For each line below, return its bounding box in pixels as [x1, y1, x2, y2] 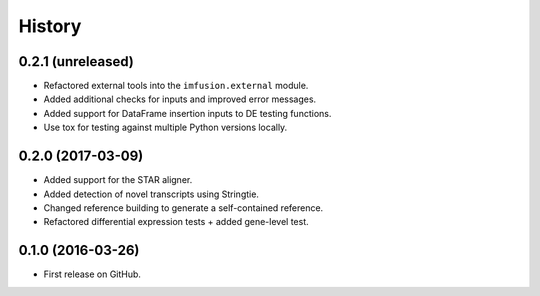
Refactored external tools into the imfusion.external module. [43, 80, 309, 92]
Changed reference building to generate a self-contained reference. [43, 201, 324, 214]
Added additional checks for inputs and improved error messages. [43, 93, 317, 105]
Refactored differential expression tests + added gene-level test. [43, 216, 309, 228]
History [18, 15, 82, 37]
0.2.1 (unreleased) [18, 53, 134, 70]
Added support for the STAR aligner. [43, 174, 193, 186]
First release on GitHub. [43, 268, 142, 280]
